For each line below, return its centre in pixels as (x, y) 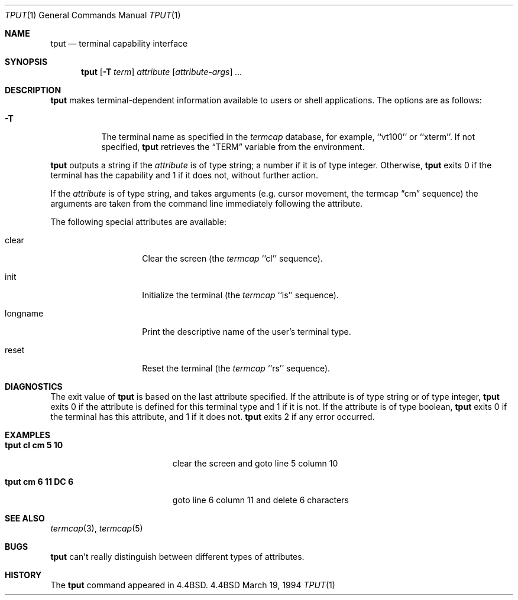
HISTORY (23, 575)
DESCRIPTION (33, 90)
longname (24, 313)
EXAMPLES (27, 435)
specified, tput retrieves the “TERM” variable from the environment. (233, 147)
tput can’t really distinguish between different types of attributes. (177, 557)
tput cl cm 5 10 (34, 445)
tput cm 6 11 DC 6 (39, 482)
